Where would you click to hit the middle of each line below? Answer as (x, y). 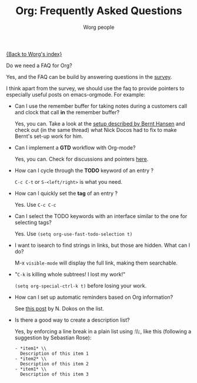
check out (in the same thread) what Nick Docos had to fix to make (96, 130)
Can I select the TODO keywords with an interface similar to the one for (101, 216)
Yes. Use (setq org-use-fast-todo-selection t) (74, 233)
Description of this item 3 (55, 374)
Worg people (99, 27)
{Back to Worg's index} (34, 54)
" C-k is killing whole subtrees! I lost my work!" (70, 274)
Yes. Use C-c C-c (35, 204)
